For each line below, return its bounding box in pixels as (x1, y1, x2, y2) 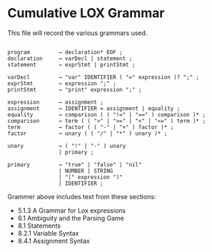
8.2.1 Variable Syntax (17, 228, 79, 237)
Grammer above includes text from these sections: (7, 192, 156, 201)
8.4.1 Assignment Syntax (17, 236, 91, 245)
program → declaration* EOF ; (7, 49, 123, 56)
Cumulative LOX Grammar (7, 5, 165, 21)
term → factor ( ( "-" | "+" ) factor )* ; (7, 124, 174, 131)
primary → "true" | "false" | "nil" (7, 161, 142, 168)
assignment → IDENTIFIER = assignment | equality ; (7, 105, 181, 112)
